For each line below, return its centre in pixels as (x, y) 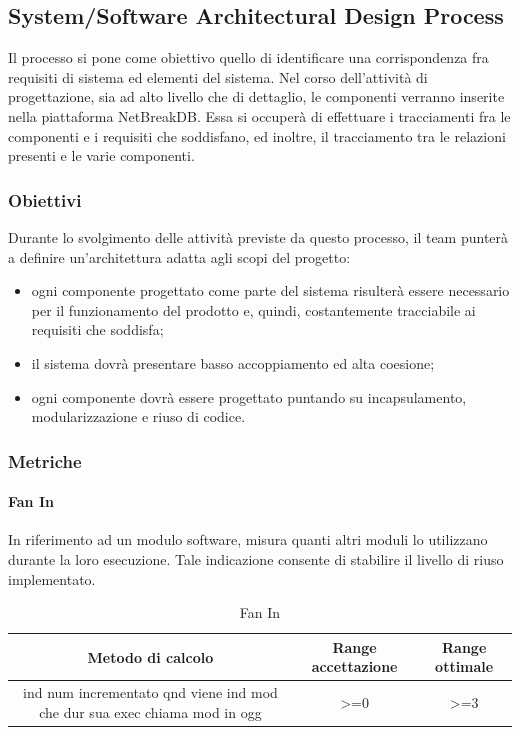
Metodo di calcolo (150, 656)
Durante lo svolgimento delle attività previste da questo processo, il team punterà (258, 236)
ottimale (464, 666)
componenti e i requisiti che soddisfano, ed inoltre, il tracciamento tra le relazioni (257, 135)
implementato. (52, 578)
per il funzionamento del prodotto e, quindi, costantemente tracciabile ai (253, 309)
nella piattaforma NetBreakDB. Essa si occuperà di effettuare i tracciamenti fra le (259, 115)
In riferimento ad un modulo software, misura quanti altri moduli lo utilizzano (248, 539)
